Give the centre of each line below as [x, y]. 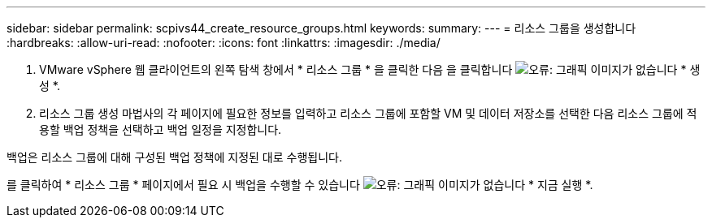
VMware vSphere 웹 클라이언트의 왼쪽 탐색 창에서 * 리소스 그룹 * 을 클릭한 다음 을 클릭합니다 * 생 [370, 69]
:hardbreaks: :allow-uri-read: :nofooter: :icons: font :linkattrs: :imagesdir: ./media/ [224, 43]
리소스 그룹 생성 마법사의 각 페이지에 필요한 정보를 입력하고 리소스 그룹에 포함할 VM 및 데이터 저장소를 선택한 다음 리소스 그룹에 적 [368, 113]
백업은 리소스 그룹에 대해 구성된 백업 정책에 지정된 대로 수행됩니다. [174, 157]
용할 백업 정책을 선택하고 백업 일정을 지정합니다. [161, 129]
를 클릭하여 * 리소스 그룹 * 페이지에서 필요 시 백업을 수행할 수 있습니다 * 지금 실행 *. [300, 185]
